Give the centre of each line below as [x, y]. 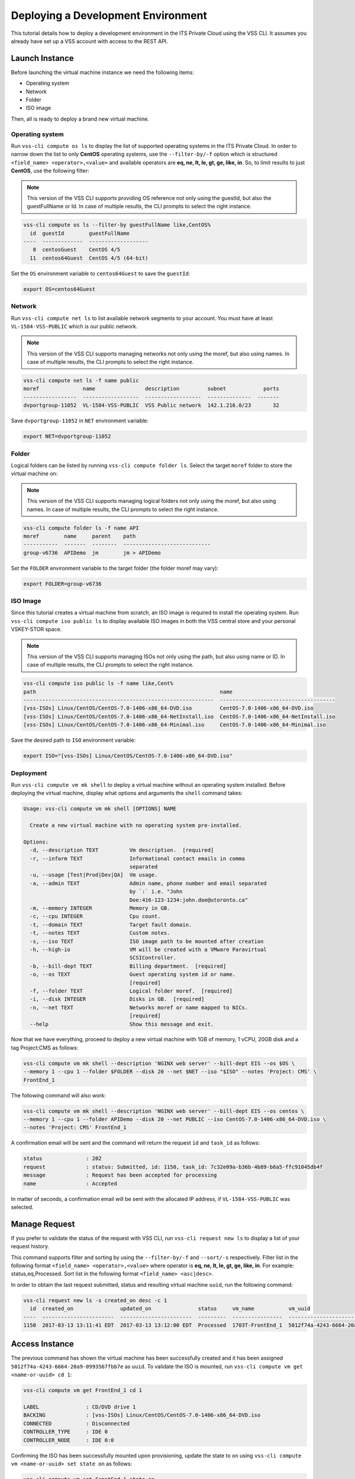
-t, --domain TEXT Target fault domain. [111, 925]
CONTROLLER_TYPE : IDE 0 [66, 1432]
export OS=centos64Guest [59, 289]
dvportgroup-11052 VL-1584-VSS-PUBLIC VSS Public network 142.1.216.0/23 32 [151, 406]
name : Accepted [70, 1183]
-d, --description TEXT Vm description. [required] [122, 850]
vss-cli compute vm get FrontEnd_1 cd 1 [83, 1391]
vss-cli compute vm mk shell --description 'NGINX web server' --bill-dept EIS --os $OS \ [159, 1063]
